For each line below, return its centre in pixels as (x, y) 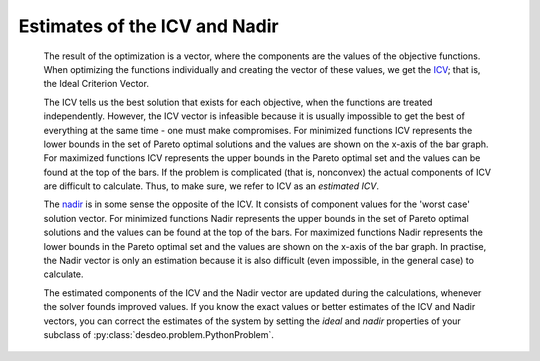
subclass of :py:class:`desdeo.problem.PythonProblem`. (159, 334)
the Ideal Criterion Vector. (96, 84)
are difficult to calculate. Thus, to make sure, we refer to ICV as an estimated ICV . (211, 186)
